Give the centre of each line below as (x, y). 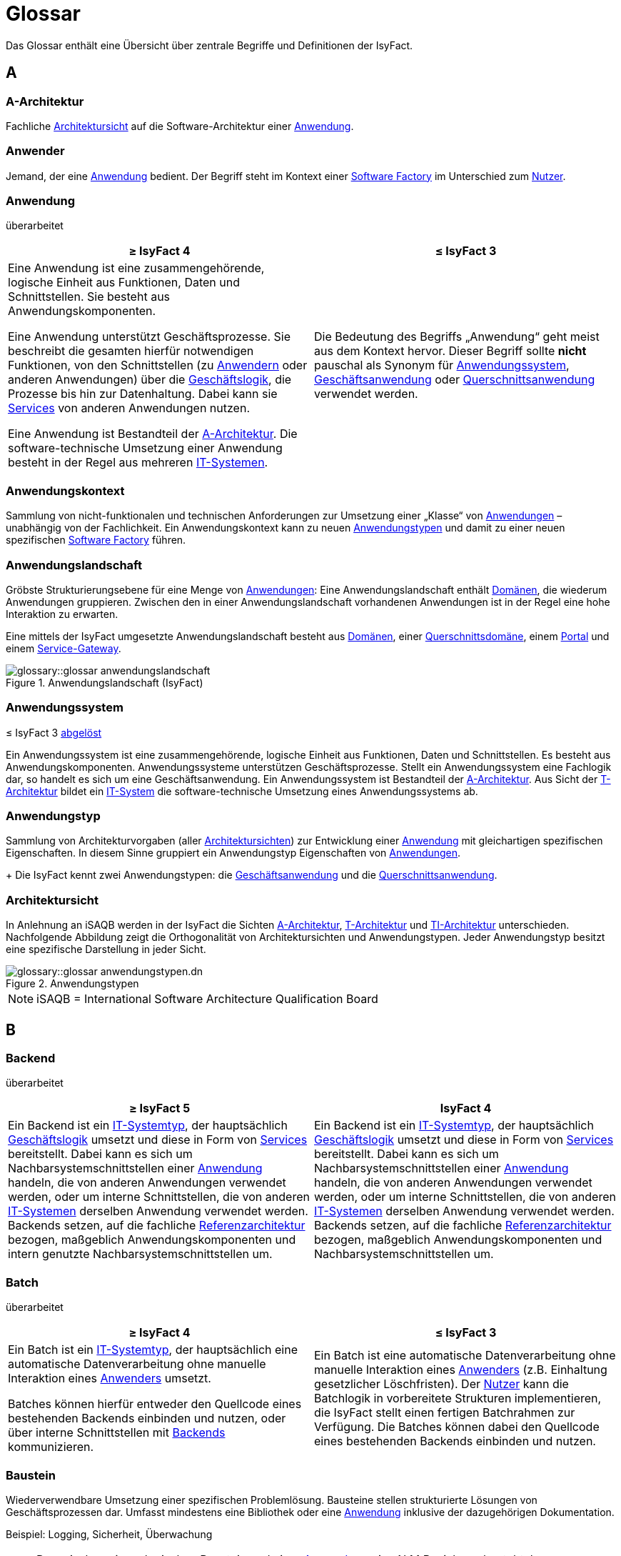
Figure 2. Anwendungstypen (72, 984)
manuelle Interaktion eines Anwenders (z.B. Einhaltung (461, 1370)
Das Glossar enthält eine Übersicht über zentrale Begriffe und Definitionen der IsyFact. (209, 45)
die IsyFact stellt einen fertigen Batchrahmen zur (445, 1413)
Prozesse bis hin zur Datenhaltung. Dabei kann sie (143, 394)
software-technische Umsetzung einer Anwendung (145, 448)
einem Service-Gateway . (64, 648)
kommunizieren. (51, 1447)
